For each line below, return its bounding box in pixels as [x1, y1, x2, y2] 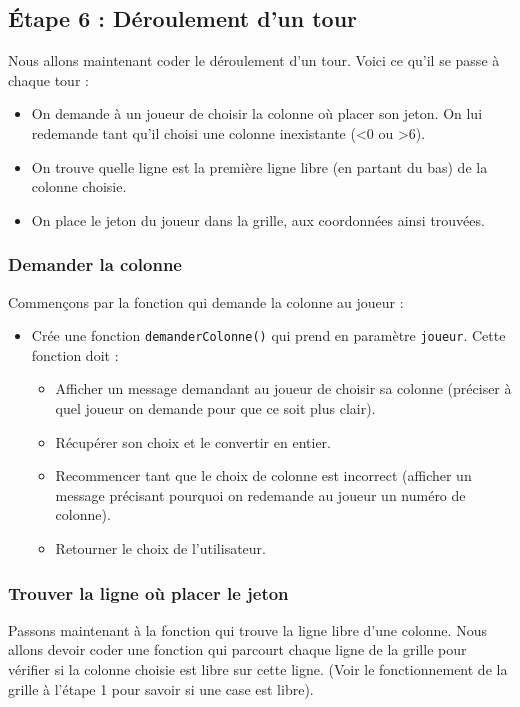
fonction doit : [31, 344, 119, 365]
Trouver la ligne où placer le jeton [8, 580, 289, 605]
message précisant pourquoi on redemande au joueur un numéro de [55, 484, 466, 505]
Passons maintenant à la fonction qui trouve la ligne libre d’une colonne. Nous [8, 619, 487, 640]
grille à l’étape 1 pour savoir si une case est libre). [8, 678, 314, 699]
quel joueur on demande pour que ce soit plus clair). [55, 398, 376, 419]
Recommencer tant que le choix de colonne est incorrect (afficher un [55, 465, 472, 486]
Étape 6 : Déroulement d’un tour [8, 3, 358, 34]
